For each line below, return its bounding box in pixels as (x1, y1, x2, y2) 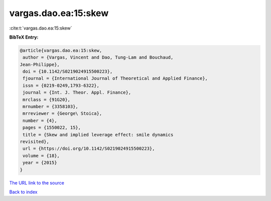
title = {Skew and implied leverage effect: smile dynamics (23, 132, 174, 137)
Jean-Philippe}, (20, 62, 60, 67)
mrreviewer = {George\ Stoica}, (23, 111, 102, 116)
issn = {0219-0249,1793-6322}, (23, 83, 100, 88)
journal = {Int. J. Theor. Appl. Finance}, (23, 90, 131, 95)
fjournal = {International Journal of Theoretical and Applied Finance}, (23, 76, 208, 81)
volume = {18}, (23, 153, 60, 158)
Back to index (9, 188, 38, 195)
